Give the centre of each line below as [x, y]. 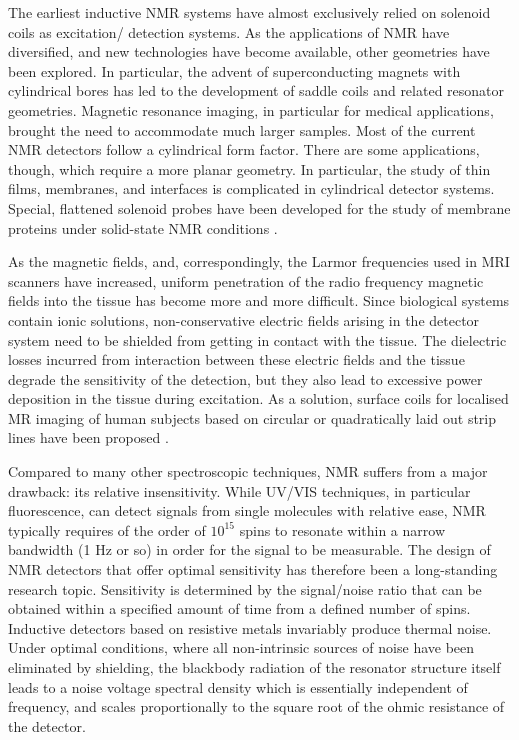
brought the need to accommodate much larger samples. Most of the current [242, 129]
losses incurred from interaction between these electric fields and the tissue [236, 359]
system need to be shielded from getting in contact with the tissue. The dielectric [257, 339]
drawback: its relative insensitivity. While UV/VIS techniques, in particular [239, 490]
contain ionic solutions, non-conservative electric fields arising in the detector [244, 319]
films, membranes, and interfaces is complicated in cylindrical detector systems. [251, 188]
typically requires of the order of [107, 529]
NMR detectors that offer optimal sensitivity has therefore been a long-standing [253, 569]
